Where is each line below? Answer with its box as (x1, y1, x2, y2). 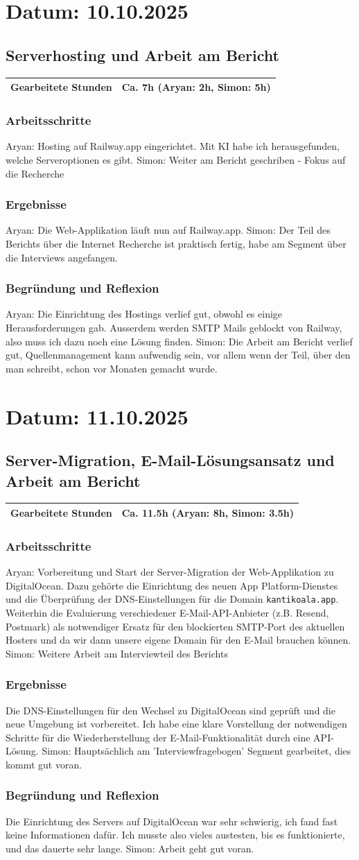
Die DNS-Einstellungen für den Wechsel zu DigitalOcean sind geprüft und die (6, 703, 335, 717)
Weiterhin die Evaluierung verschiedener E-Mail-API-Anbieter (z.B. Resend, (6, 605, 329, 619)
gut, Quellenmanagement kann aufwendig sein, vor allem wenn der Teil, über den (6, 347, 351, 362)
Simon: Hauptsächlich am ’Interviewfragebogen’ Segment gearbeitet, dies (42, 743, 351, 758)
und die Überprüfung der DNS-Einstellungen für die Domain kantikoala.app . (6, 592, 339, 606)
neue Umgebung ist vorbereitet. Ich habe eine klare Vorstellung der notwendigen (6, 716, 347, 731)
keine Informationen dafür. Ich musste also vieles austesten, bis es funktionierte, (6, 827, 345, 842)
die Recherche (6, 166, 64, 180)
